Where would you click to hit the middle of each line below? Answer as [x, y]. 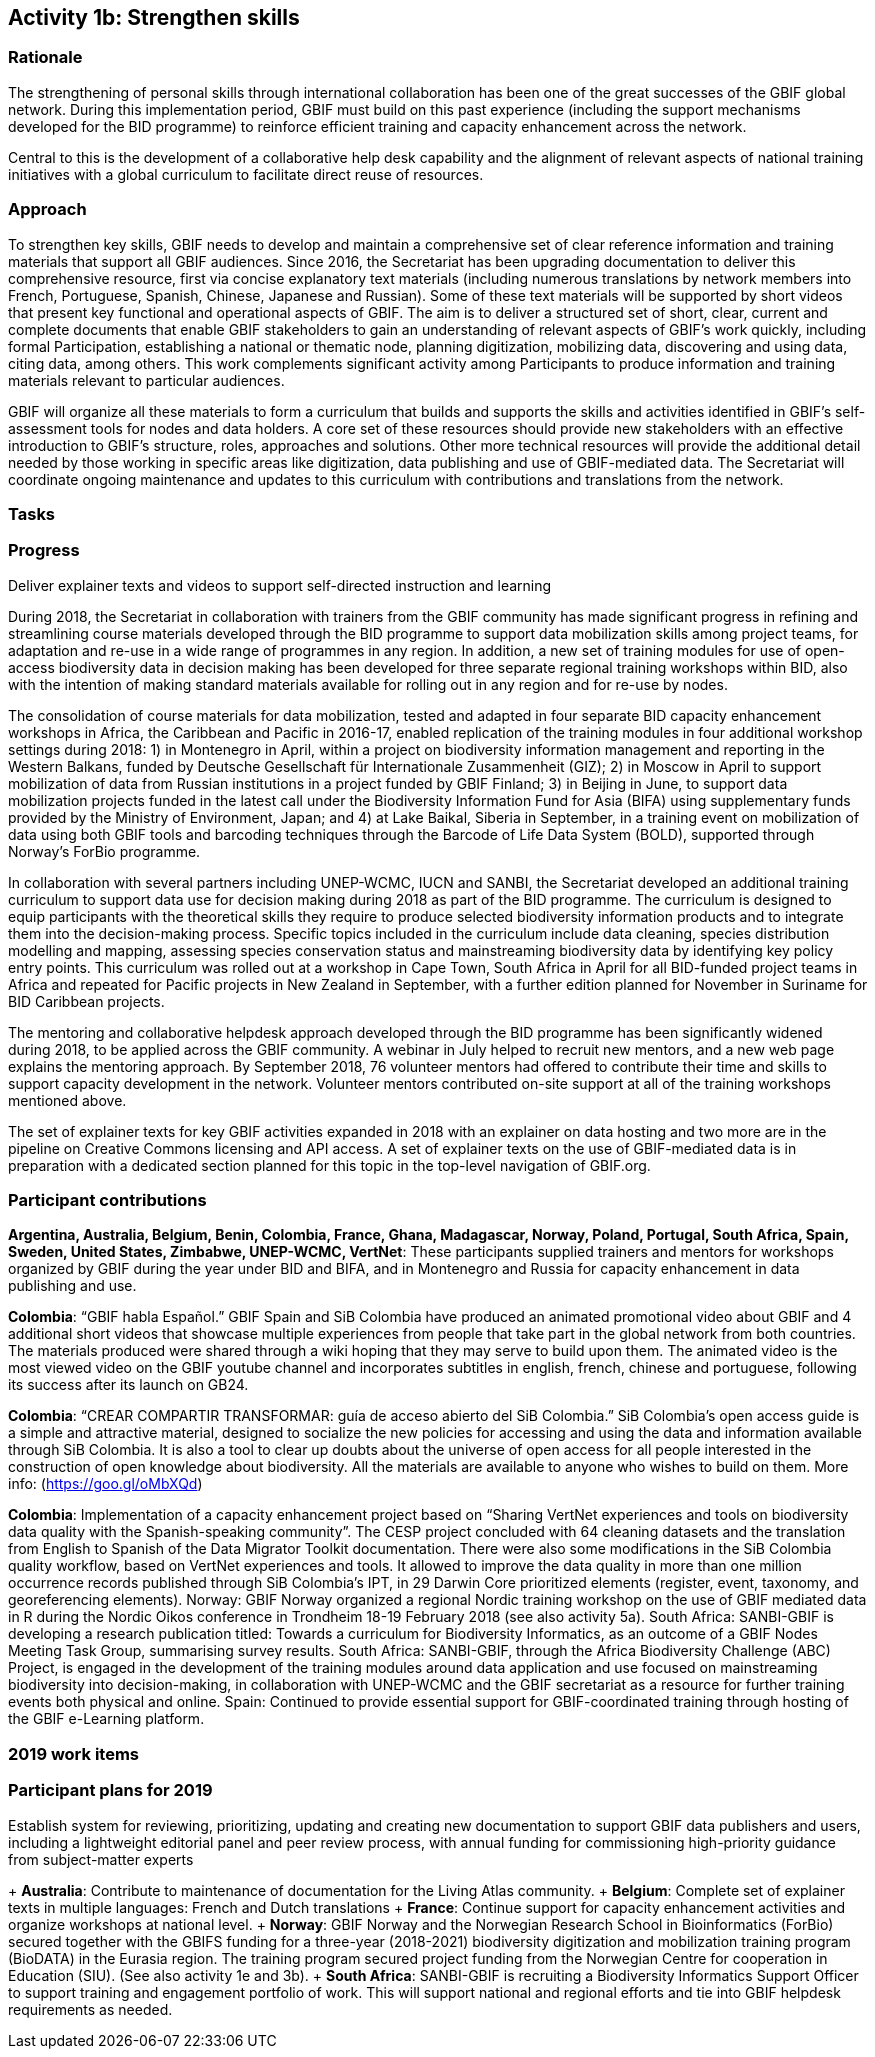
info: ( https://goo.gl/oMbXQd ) [105, 1484]
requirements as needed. [90, 2009]
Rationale [45, 57]
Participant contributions [107, 1200]
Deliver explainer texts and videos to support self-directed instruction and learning [280, 585]
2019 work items [73, 1753]
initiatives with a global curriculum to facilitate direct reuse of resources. [246, 174]
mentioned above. [67, 1100]
